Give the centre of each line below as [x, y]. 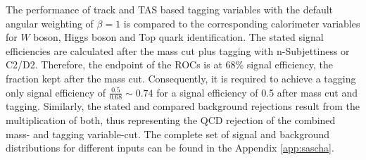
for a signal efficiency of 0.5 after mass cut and [257, 92]
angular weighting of [50, 23]
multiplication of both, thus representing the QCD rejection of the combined [171, 119]
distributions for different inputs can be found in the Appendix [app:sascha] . [170, 148]
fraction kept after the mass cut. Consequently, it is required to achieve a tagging [181, 78]
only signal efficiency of [56, 92]
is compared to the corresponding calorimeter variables [242, 23]
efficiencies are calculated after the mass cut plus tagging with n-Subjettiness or [178, 50]
